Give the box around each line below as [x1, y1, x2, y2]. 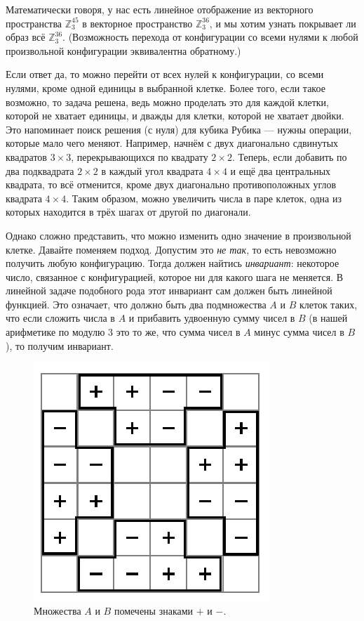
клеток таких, [299, 296, 358, 311]
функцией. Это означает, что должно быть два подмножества [6, 296, 267, 311]
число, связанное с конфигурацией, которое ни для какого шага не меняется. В [6, 269, 344, 284]
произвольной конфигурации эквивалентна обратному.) [6, 43, 241, 58]
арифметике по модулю [6, 325, 105, 339]
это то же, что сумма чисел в [116, 325, 241, 339]
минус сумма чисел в [254, 325, 344, 339]
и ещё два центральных [230, 163, 331, 178]
